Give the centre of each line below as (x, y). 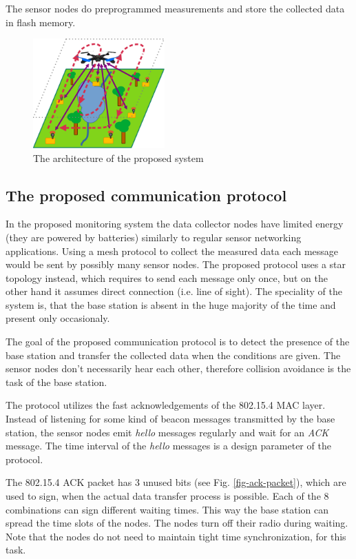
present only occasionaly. (58, 318)
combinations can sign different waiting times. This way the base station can (167, 509)
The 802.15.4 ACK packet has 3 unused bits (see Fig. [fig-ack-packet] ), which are (176, 482)
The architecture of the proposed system (118, 157)
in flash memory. (41, 22)
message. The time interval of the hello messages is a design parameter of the (168, 446)
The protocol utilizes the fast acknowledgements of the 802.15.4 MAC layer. (166, 405)
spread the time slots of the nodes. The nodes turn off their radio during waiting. (177, 523)
